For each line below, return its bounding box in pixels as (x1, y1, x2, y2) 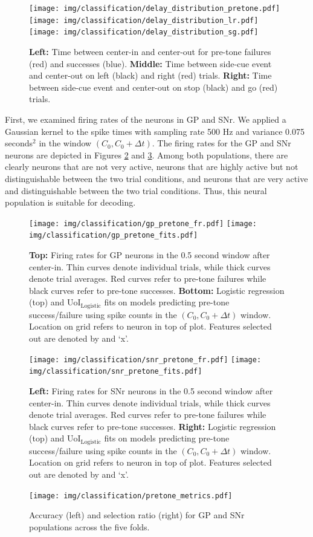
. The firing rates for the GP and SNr (152, 137, 291, 149)
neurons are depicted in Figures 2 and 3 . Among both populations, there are (5, 148, 288, 161)
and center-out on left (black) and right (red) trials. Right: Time (29, 69, 272, 82)
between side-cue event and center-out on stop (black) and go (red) (29, 80, 278, 93)
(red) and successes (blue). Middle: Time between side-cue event (29, 57, 272, 70)
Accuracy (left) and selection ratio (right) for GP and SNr (29, 509, 245, 521)
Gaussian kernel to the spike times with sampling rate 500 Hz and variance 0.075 (5, 125, 305, 137)
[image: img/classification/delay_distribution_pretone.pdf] (29, 4, 280, 13)
